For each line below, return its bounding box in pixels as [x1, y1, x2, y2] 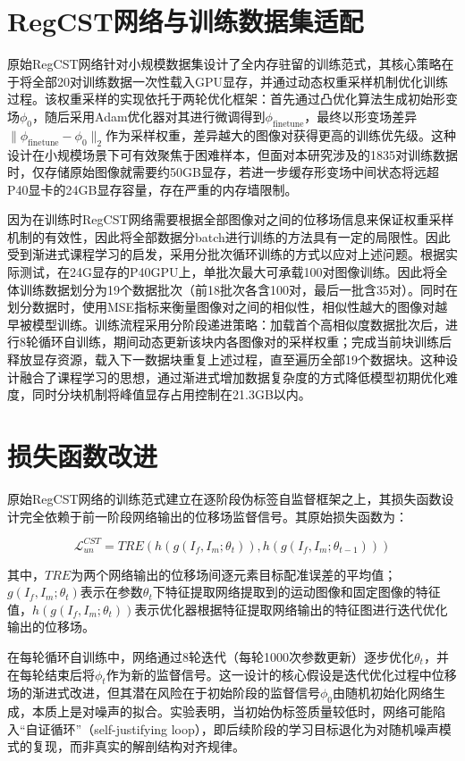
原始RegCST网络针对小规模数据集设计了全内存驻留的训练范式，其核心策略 [7, 54, 442, 73]
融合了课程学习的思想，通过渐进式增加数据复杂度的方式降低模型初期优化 [19, 367, 445, 386]
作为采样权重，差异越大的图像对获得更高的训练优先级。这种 [106, 125, 457, 144]
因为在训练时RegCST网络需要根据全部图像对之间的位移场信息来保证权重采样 [7, 210, 454, 229]
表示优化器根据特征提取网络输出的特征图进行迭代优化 [134, 599, 448, 618]
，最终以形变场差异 [304, 106, 418, 125]
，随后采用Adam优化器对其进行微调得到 [32, 106, 266, 125]
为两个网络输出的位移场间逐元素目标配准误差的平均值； [71, 564, 397, 583]
